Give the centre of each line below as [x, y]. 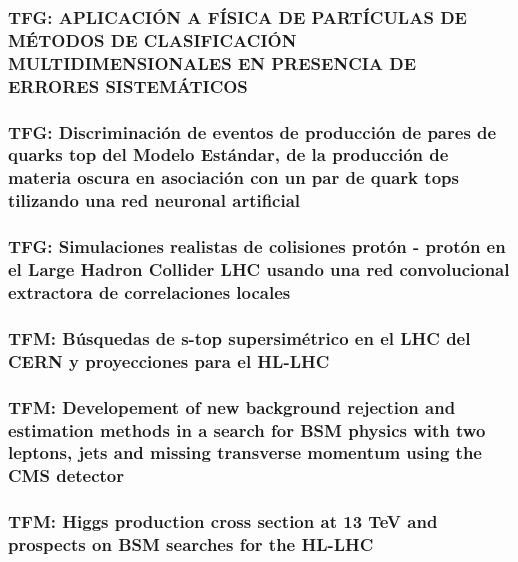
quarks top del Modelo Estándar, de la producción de [228, 154]
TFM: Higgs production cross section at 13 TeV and [223, 521]
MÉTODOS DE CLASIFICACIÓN [152, 39]
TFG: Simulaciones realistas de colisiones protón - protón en [257, 246]
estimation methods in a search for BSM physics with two [247, 429]
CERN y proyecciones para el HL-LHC [169, 360]
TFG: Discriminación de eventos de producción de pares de [252, 131]
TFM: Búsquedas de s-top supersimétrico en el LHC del [239, 337]
